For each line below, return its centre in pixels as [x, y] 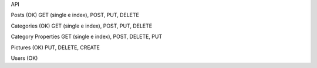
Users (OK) [24, 58]
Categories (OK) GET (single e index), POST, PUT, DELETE [82, 26]
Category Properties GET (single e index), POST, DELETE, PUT [87, 37]
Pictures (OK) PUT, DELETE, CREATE [55, 47]
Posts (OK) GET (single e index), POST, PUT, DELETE [75, 15]
